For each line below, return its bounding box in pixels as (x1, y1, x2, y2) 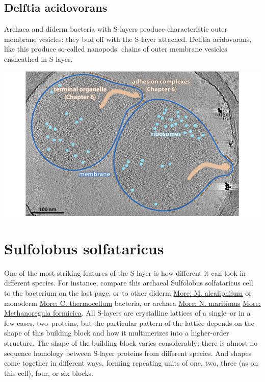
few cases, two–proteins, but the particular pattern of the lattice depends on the (4, 317, 254, 328)
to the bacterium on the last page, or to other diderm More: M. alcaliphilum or (4, 287, 252, 298)
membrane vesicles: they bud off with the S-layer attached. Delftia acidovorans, (4, 33, 252, 44)
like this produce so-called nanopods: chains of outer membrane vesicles (4, 43, 227, 54)
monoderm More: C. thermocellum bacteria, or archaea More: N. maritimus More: (4, 297, 261, 308)
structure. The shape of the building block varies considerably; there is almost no (4, 337, 258, 348)
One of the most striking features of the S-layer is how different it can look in (4, 267, 246, 278)
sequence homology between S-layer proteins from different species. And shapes (4, 347, 252, 358)
